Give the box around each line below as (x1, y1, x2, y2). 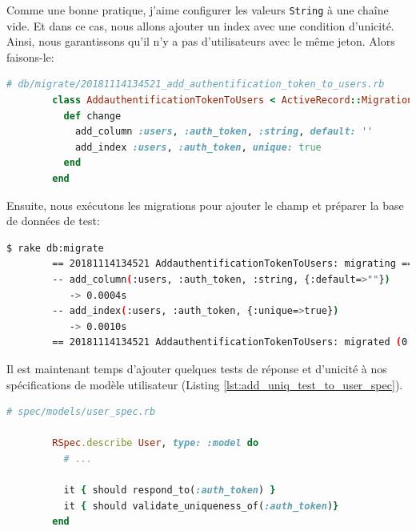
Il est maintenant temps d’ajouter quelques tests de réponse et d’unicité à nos (6, 360, 387, 376)
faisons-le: (6, 48, 54, 65)
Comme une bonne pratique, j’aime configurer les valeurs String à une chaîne (6, 2, 389, 18)
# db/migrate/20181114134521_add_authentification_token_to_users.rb (6, 78, 385, 91)
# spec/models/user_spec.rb (6, 406, 156, 418)
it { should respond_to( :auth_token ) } (63, 485, 276, 497)
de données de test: (6, 212, 100, 229)
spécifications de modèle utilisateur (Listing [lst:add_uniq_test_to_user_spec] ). (6, 376, 403, 392)
